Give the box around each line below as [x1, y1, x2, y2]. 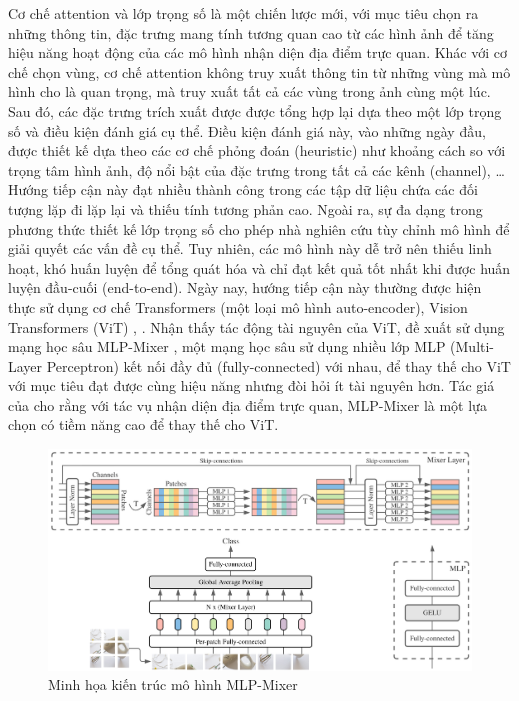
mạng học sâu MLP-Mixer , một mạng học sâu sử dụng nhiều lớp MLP [8, 336, 446, 357]
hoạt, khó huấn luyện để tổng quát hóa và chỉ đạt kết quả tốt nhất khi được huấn [8, 257, 511, 278]
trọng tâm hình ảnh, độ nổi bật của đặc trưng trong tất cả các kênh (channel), [8, 159, 491, 180]
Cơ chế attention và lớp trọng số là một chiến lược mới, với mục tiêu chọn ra [8, 3, 479, 23]
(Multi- [450, 336, 495, 357]
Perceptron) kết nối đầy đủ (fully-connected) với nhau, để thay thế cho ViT [46, 355, 511, 376]
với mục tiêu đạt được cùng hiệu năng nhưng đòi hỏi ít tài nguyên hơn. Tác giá [8, 375, 495, 396]
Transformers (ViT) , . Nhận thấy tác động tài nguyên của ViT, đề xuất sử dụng [8, 316, 505, 337]
